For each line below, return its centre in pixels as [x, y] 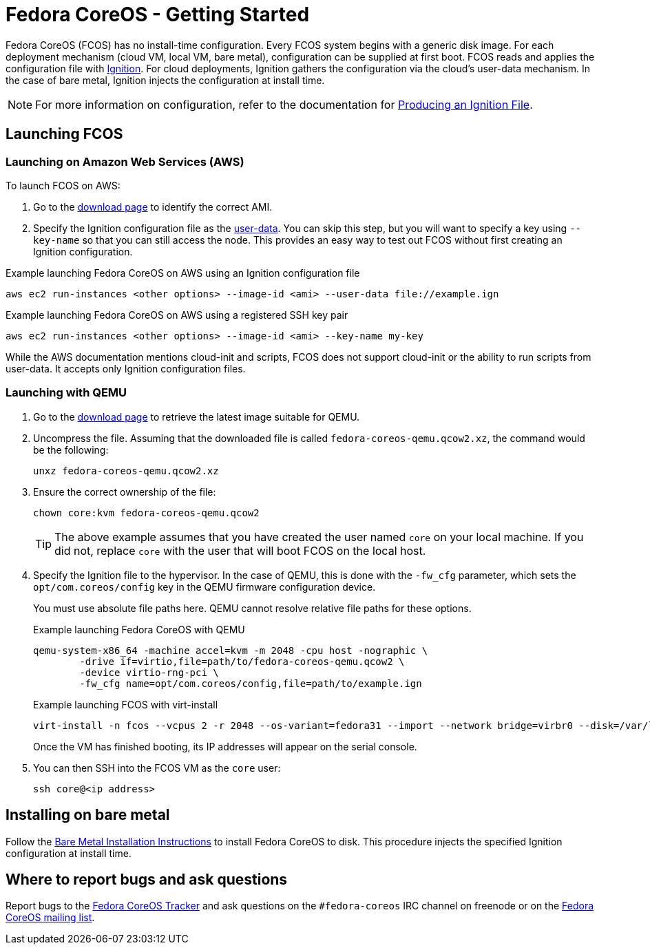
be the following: [71, 450]
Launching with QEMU [66, 393]
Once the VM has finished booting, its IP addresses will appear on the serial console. [225, 746]
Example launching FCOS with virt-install [126, 704]
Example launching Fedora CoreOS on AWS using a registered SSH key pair [177, 315]
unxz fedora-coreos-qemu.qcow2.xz [126, 471]
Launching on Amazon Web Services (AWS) [125, 161]
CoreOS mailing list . [50, 918]
